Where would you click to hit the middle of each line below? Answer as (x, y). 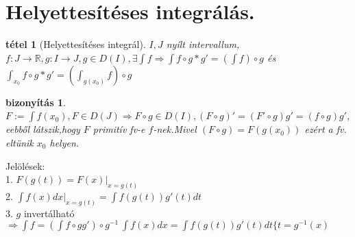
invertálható (49, 213)
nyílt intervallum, (203, 44)
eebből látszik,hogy (43, 129)
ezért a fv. (326, 129)
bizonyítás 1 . (36, 102)
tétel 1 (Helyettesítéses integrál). (76, 44)
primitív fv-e (119, 129)
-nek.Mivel (175, 129)
